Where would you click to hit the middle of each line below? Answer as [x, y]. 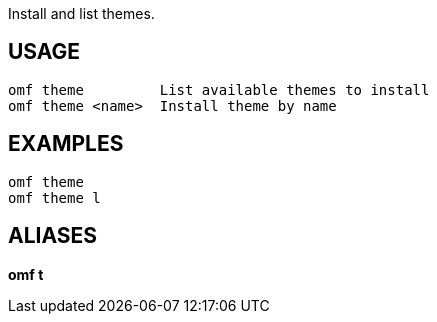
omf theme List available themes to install [219, 89]
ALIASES [53, 236]
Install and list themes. [81, 13]
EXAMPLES [66, 144]
